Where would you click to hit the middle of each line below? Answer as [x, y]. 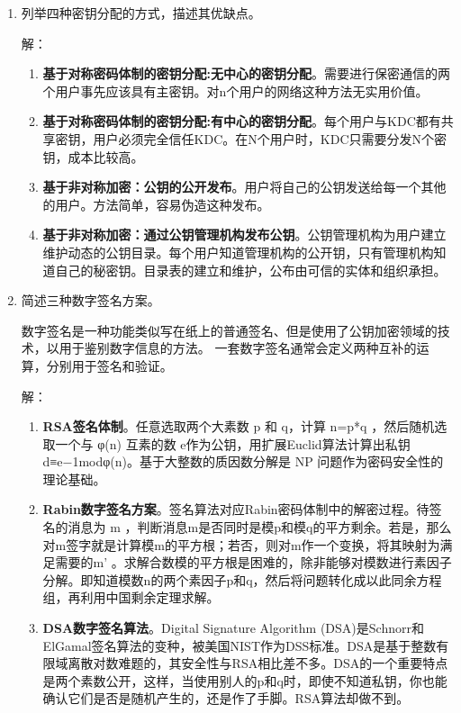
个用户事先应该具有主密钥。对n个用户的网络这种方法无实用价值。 [235, 90]
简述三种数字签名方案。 [90, 300]
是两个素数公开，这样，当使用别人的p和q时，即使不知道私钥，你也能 [245, 680]
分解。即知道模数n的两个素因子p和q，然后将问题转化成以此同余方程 [242, 579]
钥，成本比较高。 [93, 156]
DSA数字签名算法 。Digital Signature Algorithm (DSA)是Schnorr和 [233, 628]
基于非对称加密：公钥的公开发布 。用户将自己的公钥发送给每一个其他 [244, 187]
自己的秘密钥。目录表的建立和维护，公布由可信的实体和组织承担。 [251, 270]
